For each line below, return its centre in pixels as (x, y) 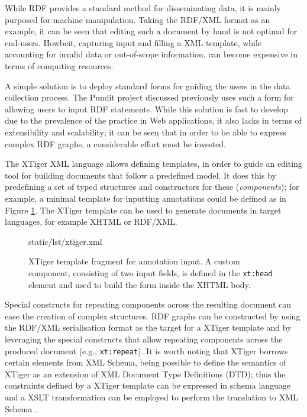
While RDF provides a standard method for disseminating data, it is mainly (143, 8)
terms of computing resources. (59, 65)
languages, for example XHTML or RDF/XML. (91, 222)
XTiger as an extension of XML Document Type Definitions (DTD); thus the (145, 374)
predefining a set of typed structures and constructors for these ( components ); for (152, 187)
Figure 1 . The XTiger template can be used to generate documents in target (143, 210)
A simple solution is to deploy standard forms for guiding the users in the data (148, 85)
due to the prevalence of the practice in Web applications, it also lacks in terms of (153, 120)
